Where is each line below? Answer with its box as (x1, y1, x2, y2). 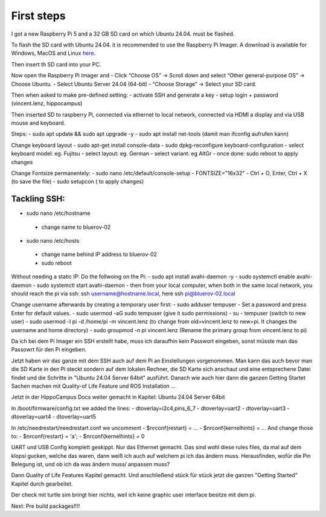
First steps (11, 9, 66, 22)
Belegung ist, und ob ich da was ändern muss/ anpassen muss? (11, 461, 170, 468)
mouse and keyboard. (11, 120, 66, 127)
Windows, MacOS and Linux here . (11, 50, 96, 57)
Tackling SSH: (11, 194, 66, 204)
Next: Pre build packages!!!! (11, 502, 80, 510)
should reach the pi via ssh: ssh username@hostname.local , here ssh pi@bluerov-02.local (11, 290, 235, 297)
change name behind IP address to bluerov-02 (41, 251, 157, 258)
